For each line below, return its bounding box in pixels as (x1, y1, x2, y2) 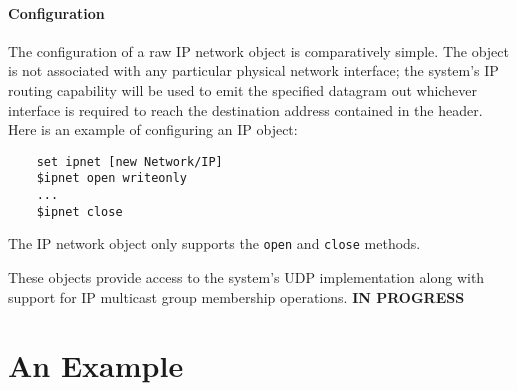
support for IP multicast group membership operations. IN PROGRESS (8, 286, 465, 307)
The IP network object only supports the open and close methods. (8, 233, 421, 254)
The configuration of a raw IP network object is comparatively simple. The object (8, 40, 509, 61)
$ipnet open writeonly (36, 171, 187, 186)
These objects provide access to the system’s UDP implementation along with (8, 267, 485, 288)
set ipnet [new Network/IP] (36, 154, 223, 169)
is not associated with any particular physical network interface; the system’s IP (8, 60, 499, 81)
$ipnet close (36, 204, 123, 219)
